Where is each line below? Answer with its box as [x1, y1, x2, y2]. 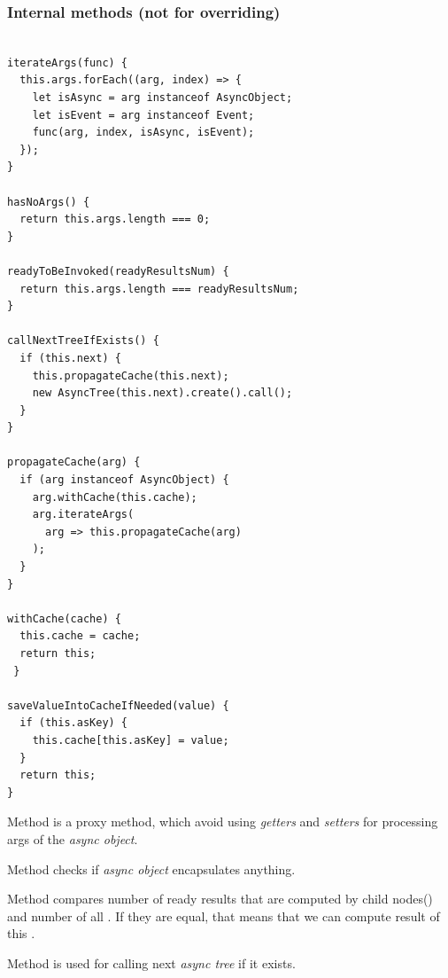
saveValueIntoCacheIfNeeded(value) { [7, 699, 229, 712]
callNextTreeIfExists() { [7, 334, 159, 348]
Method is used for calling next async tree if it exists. [7, 953, 296, 972]
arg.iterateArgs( [32, 508, 135, 521]
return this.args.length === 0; [19, 213, 211, 226]
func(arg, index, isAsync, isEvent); [32, 126, 255, 139]
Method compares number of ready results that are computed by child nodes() [7, 889, 433, 908]
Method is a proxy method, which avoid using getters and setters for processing [7, 812, 438, 831]
